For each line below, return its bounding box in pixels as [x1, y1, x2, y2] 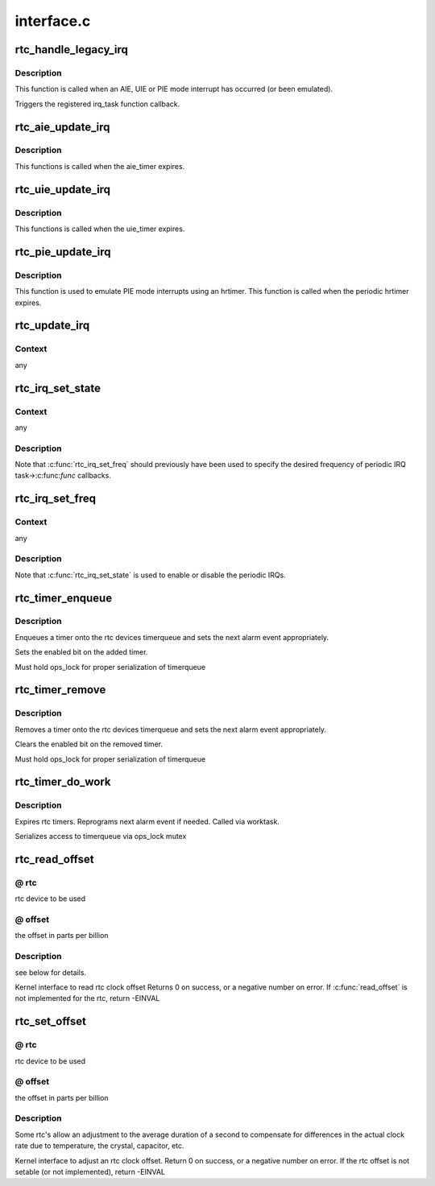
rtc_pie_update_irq [14, 245, 111, 258]
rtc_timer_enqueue [14, 591, 113, 605]
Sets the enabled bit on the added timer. [14, 647, 148, 657]
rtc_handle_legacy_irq [14, 43, 128, 56]
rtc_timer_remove [14, 683, 106, 696]
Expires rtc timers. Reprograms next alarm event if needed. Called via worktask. [14, 816, 280, 826]
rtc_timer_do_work [14, 775, 112, 789]
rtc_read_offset [14, 852, 94, 866]
